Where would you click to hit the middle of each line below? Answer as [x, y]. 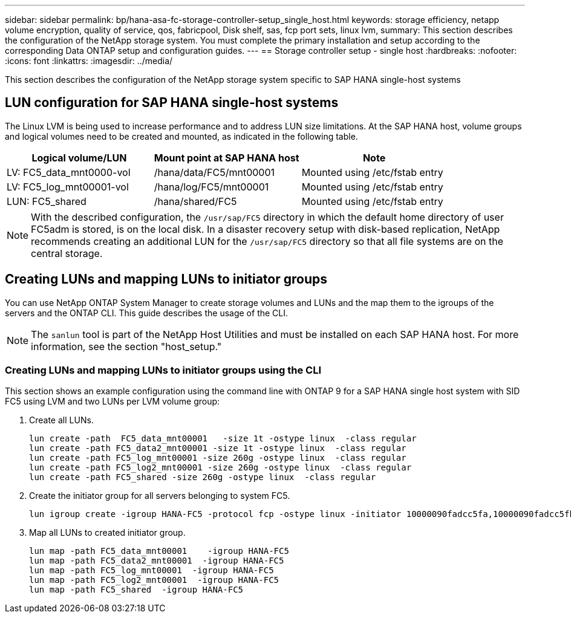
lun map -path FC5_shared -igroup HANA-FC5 [136, 590]
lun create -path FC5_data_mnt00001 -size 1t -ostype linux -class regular [223, 439]
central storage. [67, 253]
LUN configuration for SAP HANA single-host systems [172, 103]
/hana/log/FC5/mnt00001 [211, 187]
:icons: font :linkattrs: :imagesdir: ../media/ [89, 61]
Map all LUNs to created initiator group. [107, 533]
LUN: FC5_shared [47, 201]
